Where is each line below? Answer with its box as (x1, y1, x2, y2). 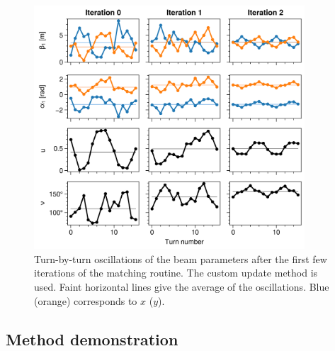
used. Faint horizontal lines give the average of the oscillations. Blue (34, 279, 329, 294)
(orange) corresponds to (34, 293, 137, 308)
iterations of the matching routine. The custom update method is (34, 265, 318, 280)
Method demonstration (6, 328, 178, 350)
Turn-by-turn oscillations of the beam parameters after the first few (34, 251, 327, 266)
